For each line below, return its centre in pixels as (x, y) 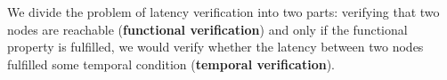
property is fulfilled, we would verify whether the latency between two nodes (215, 47)
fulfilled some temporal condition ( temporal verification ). (171, 64)
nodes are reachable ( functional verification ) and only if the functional (207, 29)
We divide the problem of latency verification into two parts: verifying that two (223, 12)
